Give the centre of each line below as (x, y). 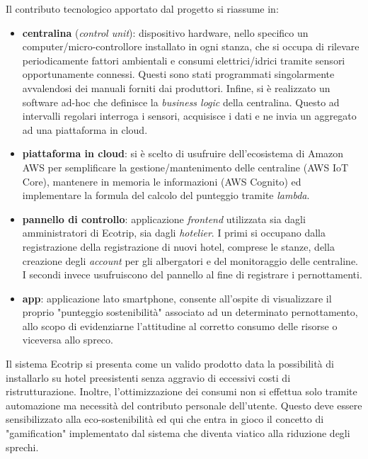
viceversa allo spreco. (68, 340)
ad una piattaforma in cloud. (85, 129)
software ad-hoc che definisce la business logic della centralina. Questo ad (181, 102)
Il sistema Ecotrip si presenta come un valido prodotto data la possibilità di (170, 364)
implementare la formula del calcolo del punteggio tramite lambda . (166, 195)
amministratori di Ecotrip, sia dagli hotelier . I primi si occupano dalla (174, 233)
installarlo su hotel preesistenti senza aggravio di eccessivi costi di (148, 377)
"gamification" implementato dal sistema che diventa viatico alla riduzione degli (178, 433)
